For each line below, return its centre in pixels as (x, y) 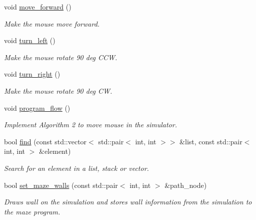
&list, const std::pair (211, 141)
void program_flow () (37, 107)
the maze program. (32, 211)
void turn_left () (30, 40)
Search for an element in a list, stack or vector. (76, 168)
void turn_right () (32, 74)
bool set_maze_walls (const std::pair (61, 185)
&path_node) (186, 185)
